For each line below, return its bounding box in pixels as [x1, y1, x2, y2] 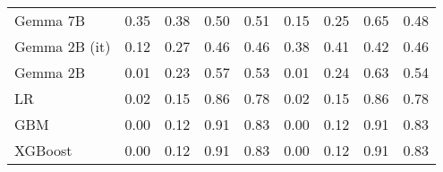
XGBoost [14, 140, 72, 160]
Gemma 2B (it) [14, 36, 111, 56]
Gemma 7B [14, 10, 85, 30]
